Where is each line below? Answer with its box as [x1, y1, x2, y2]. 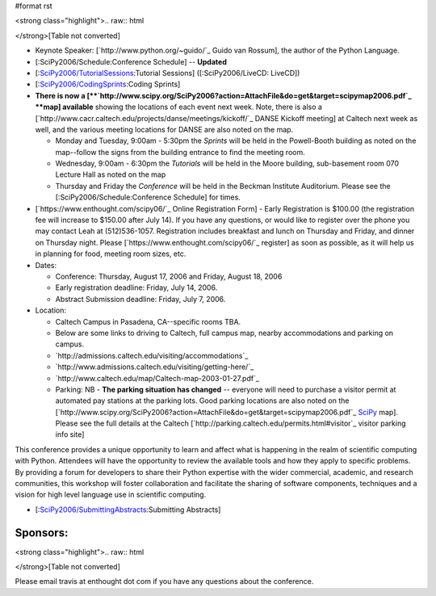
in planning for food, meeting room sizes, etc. [35, 249, 187, 258]
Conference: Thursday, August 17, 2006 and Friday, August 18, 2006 [55, 271, 283, 281]
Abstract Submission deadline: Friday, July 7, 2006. [55, 294, 226, 304]
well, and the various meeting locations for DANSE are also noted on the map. [35, 124, 294, 134]
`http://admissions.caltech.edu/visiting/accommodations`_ [55, 350, 249, 360]
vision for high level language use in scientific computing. [15, 489, 207, 500]
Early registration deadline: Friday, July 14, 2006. [55, 283, 218, 292]
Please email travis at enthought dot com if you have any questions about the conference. [15, 577, 314, 586]
